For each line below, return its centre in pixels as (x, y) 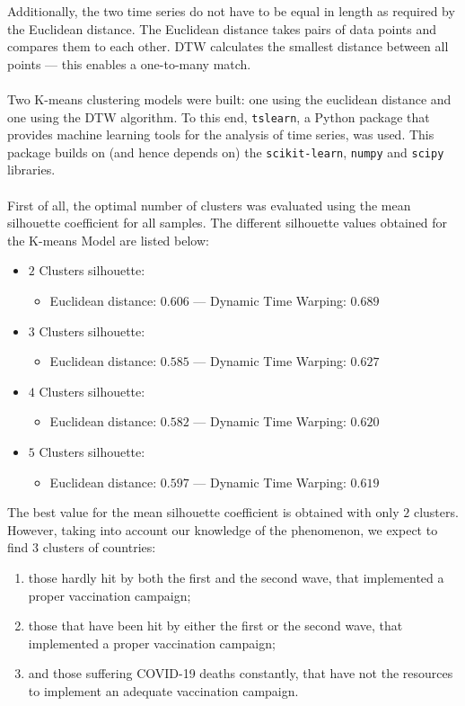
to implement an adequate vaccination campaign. (163, 690)
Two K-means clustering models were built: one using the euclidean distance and (229, 98)
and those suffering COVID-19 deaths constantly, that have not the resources (241, 673)
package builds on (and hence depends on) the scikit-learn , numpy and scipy (226, 152)
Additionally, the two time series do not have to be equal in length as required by (231, 11)
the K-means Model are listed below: (108, 240)
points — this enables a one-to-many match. (129, 63)
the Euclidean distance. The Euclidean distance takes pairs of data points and (222, 28)
